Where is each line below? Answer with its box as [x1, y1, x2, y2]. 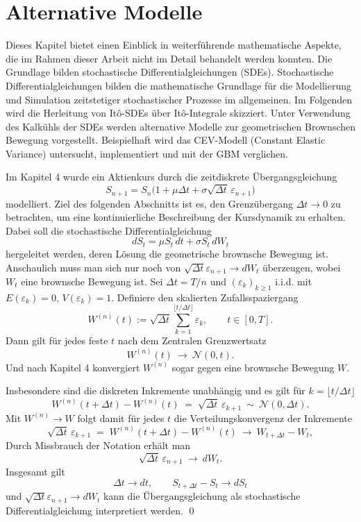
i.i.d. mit [275, 273, 312, 288]
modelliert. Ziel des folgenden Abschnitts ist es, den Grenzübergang [6, 196, 293, 210]
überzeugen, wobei [262, 260, 341, 274]
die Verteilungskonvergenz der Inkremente [174, 410, 352, 425]
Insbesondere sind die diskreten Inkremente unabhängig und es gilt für [6, 383, 305, 398]
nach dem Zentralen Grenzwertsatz [117, 333, 267, 348]
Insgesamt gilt [6, 464, 65, 479]
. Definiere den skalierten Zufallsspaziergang [111, 289, 299, 304]
